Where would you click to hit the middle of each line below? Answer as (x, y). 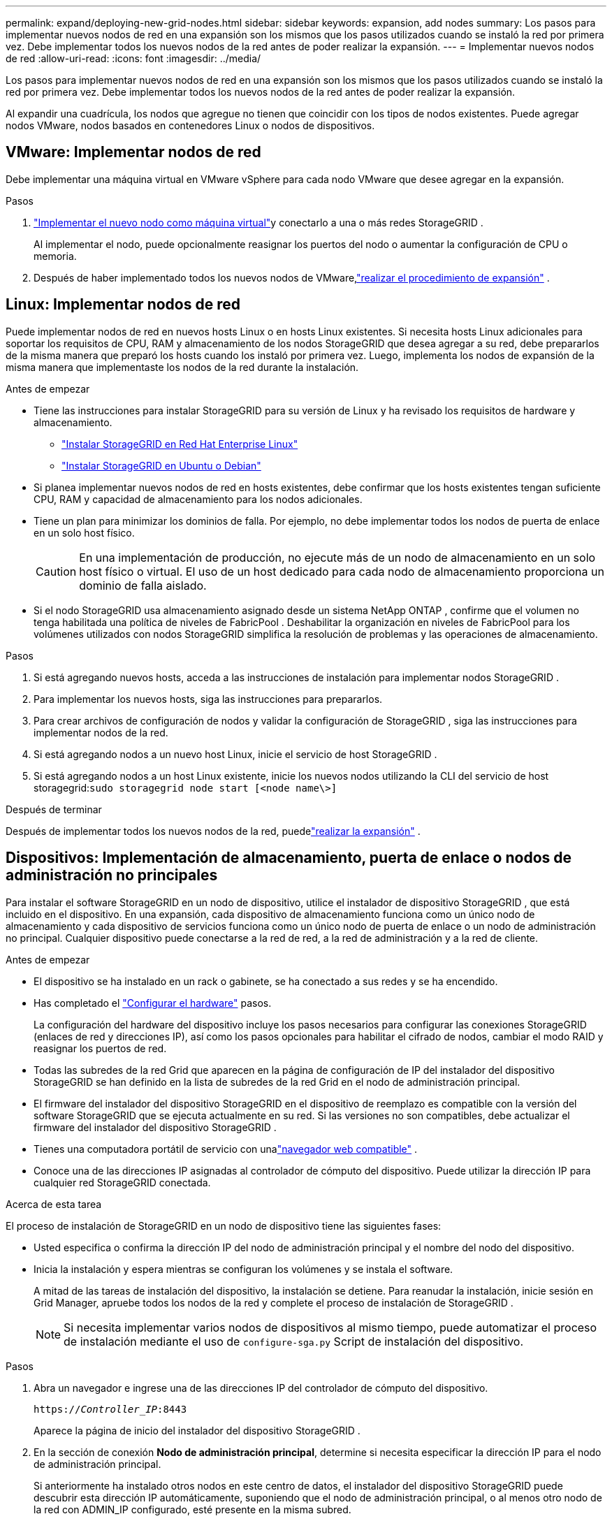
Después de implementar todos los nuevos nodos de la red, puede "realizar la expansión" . (213, 831)
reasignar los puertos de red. (100, 1048)
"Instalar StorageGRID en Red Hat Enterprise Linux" (180, 444)
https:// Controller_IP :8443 (110, 1409)
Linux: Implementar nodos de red (123, 305)
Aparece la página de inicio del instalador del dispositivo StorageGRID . (197, 1430)
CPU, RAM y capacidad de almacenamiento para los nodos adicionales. (198, 499)
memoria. (55, 256)
